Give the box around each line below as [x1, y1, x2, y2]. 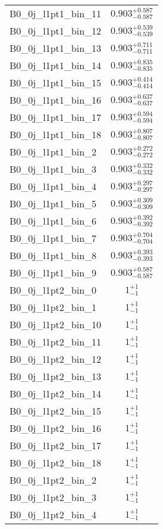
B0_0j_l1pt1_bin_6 [10, 214, 97, 228]
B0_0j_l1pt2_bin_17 [10, 438, 102, 452]
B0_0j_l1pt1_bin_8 [10, 248, 97, 262]
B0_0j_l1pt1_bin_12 [10, 24, 102, 38]
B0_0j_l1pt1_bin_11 [10, 7, 102, 20]
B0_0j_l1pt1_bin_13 [10, 41, 102, 55]
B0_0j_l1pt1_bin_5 [10, 197, 97, 210]
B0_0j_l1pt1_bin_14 [10, 58, 102, 72]
